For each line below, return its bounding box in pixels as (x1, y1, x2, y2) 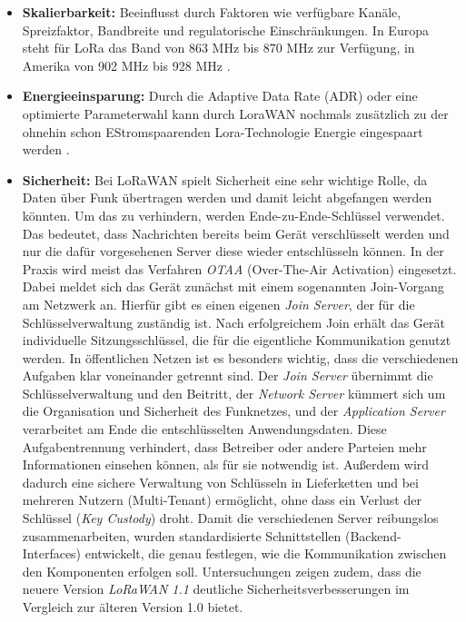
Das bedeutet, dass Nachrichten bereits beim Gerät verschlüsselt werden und (22, 223, 450, 242)
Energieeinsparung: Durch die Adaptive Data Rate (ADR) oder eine (22, 86, 418, 105)
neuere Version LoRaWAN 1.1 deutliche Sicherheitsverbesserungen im (22, 579, 410, 598)
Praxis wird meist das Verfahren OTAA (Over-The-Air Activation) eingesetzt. (22, 259, 457, 278)
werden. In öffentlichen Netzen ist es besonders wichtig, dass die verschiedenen (22, 348, 459, 367)
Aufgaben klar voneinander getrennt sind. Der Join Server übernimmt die (22, 366, 433, 385)
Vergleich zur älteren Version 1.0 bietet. (22, 597, 243, 616)
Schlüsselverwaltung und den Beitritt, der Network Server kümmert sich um (22, 383, 446, 402)
